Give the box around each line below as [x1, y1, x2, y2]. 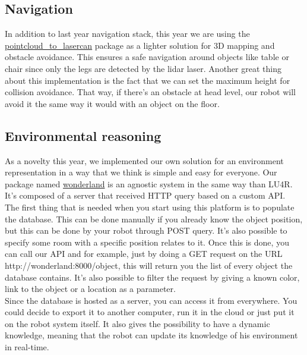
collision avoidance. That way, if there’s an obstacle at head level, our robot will [5, 86, 296, 98]
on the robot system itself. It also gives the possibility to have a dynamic [5, 317, 270, 329]
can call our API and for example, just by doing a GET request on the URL [5, 247, 283, 260]
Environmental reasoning [5, 126, 162, 144]
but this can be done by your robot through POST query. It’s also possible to [5, 224, 287, 237]
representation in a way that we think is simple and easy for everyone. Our [5, 166, 277, 178]
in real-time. [5, 341, 49, 353]
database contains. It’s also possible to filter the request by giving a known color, [5, 271, 300, 283]
